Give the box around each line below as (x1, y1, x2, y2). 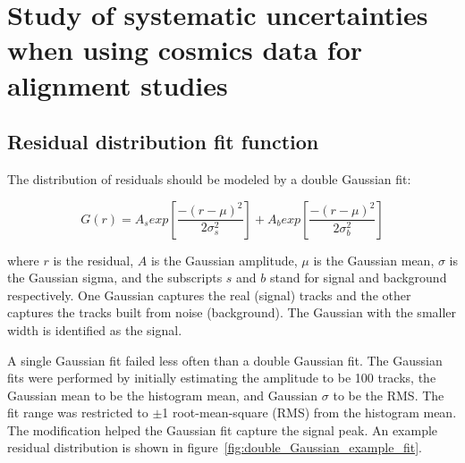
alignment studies (7, 66, 228, 103)
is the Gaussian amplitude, (150, 250, 298, 269)
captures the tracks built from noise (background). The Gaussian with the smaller (7, 303, 457, 322)
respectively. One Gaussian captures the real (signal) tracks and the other (7, 285, 411, 304)
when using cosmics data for (7, 31, 363, 68)
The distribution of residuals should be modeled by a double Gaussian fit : (7, 169, 411, 188)
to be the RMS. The (333, 385, 444, 404)
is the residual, (53, 250, 134, 269)
